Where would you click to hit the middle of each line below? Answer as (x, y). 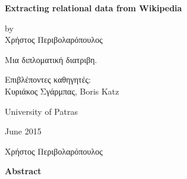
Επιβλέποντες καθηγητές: (48, 79)
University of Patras (41, 111)
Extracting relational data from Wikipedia (93, 8)
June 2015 (23, 131)
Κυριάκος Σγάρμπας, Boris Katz (62, 91)
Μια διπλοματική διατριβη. (51, 59)
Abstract (23, 171)
